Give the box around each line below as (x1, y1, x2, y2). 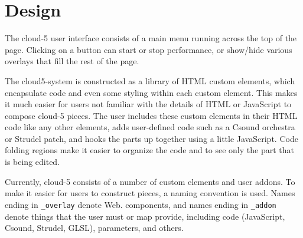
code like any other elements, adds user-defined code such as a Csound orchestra (5, 121, 295, 133)
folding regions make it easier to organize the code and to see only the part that (5, 144, 294, 156)
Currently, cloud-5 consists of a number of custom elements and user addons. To (5, 175, 295, 187)
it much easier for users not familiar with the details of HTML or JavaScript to (5, 98, 292, 110)
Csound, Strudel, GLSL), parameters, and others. (5, 222, 184, 234)
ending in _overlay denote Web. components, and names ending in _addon (5, 198, 276, 210)
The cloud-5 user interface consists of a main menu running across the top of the (5, 32, 297, 44)
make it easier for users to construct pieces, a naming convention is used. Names (5, 187, 295, 199)
